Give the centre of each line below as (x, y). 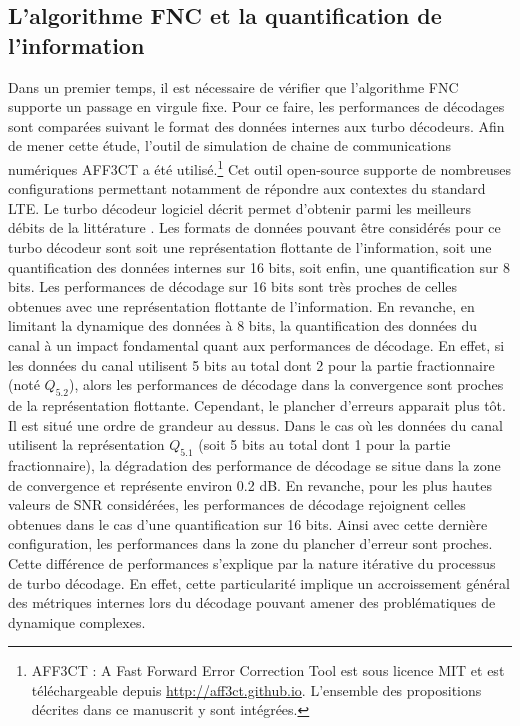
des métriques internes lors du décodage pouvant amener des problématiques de (252, 602)
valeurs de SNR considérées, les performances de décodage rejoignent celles (237, 504)
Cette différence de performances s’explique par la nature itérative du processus (252, 562)
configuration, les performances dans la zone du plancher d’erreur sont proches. (250, 543)
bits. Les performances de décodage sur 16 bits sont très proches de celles (233, 286)
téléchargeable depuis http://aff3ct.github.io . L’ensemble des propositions (256, 689)
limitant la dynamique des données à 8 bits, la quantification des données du (243, 325)
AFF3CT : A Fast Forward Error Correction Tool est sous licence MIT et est (268, 670)
